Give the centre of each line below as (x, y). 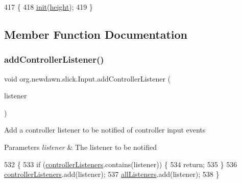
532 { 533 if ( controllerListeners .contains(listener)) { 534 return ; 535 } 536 (121, 164)
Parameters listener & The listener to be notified (80, 147)
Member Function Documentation (96, 34)
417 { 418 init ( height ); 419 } (49, 7)
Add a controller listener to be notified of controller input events (105, 130)
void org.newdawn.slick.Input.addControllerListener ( (88, 78)
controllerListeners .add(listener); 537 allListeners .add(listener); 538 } (112, 174)
